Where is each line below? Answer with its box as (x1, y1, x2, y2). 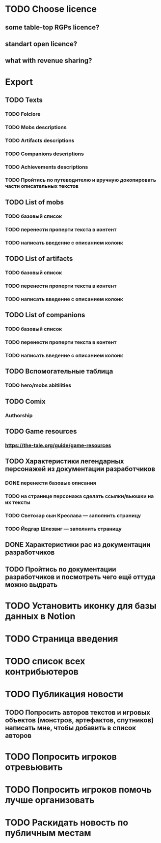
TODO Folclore (5, 110, 41, 117)
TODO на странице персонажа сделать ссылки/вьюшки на (5, 493, 154, 500)
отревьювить (5, 762, 63, 773)
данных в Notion (5, 610, 76, 622)
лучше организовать (5, 795, 95, 806)
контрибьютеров (5, 666, 79, 677)
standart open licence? (5, 39, 78, 48)
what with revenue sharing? (5, 57, 92, 65)
